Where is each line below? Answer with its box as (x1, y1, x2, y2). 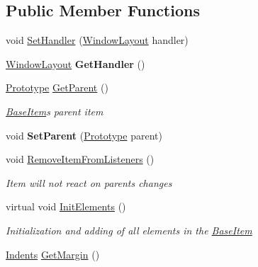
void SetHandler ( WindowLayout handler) (6, 33, 189, 47)
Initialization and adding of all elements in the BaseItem (6, 222, 252, 237)
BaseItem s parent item (6, 103, 103, 118)
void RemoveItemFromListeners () (6, 152, 155, 166)
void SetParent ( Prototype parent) (6, 127, 162, 142)
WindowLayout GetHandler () (6, 56, 145, 71)
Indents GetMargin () (6, 246, 100, 261)
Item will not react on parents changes (6, 175, 172, 190)
